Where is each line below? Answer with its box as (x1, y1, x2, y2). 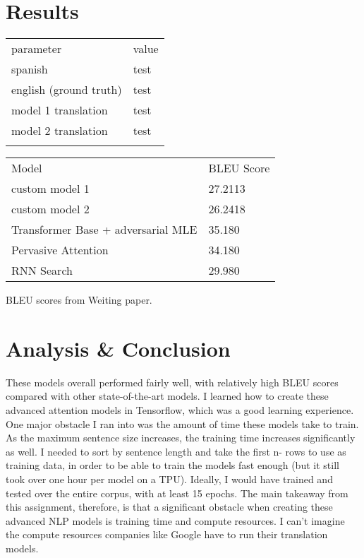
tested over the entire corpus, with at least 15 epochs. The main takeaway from (6, 485, 348, 500)
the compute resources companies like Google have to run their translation (6, 527, 328, 542)
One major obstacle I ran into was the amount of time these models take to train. (6, 416, 359, 431)
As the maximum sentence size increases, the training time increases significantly (6, 430, 356, 445)
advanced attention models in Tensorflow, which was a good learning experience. (6, 403, 354, 417)
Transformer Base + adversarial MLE (11, 221, 198, 238)
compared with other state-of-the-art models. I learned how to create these (6, 388, 329, 403)
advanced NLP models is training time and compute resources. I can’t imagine (6, 513, 345, 528)
